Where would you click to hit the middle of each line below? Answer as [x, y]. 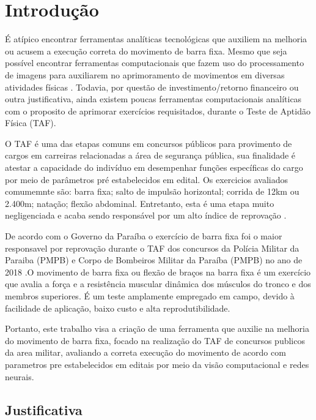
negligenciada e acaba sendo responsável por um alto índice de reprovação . [146, 215]
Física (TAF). [31, 123]
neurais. [20, 376]
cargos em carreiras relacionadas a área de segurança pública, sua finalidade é [150, 155]
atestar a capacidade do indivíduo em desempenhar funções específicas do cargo [154, 167]
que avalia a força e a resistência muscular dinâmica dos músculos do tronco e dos [158, 284]
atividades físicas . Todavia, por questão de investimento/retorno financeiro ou [152, 87]
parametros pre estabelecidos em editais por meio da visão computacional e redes [157, 364]
